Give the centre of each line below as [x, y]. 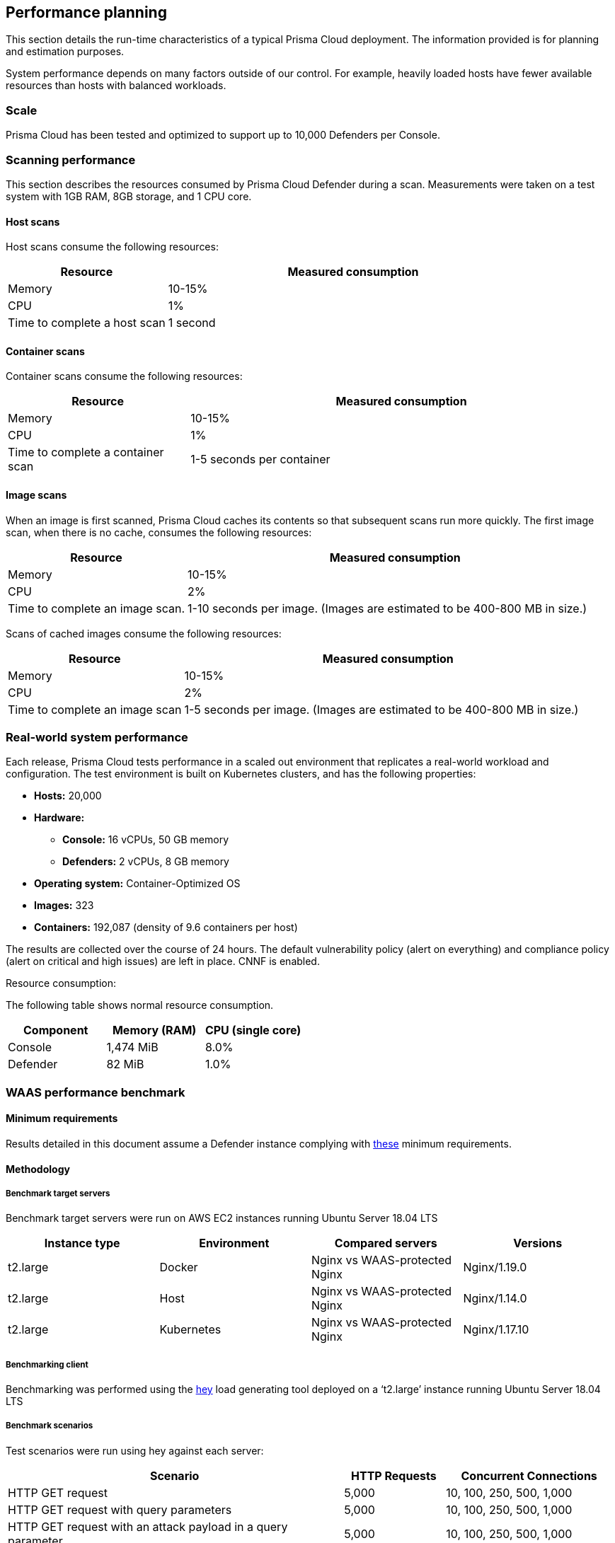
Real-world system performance [97, 737]
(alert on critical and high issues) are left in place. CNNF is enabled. [163, 961]
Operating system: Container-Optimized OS [137, 884]
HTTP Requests [394, 1475]
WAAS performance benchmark [96, 1092]
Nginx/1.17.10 [496, 1330]
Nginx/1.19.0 [495, 1267]
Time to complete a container [86, 452]
